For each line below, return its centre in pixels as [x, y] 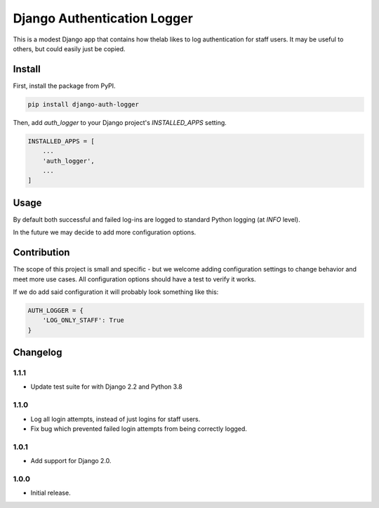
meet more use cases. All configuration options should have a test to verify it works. [134, 279]
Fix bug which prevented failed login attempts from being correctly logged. [139, 429]
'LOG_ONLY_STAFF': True [83, 320]
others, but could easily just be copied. [69, 48]
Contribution [41, 253]
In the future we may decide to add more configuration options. [105, 232]
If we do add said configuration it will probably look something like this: [116, 292]
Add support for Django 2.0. [71, 461]
